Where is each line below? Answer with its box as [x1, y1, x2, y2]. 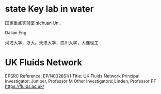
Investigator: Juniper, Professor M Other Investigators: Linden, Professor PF [5, 78, 157, 84]
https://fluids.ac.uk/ [5, 83, 45, 89]
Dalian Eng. [5, 30, 28, 35]
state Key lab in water [5, 3, 94, 15]
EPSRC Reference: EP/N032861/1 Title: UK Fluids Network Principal [5, 73, 140, 78]
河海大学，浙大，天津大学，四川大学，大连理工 [5, 40, 98, 46]
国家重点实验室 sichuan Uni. [5, 20, 61, 26]
